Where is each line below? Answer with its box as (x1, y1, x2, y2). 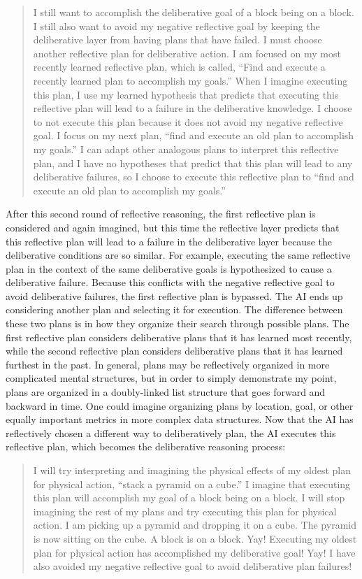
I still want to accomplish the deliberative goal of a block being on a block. (33, 5, 354, 19)
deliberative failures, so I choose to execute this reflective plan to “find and (33, 169, 354, 184)
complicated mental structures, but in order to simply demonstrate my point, (6, 371, 337, 385)
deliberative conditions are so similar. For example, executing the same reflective (6, 248, 351, 262)
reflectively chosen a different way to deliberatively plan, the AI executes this (6, 425, 336, 440)
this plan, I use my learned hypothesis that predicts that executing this (33, 87, 339, 101)
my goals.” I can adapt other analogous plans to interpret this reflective (33, 141, 339, 156)
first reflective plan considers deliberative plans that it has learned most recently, (6, 329, 352, 344)
